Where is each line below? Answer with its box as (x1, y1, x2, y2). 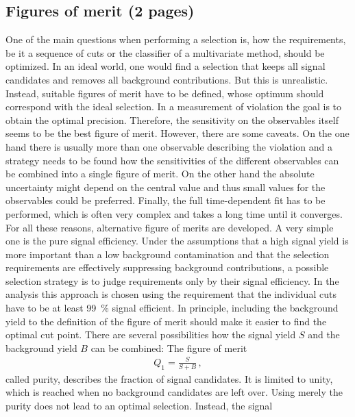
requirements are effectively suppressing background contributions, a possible (5, 260, 329, 275)
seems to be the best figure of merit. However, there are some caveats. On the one (5, 126, 350, 140)
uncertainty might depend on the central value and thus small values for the (5, 179, 326, 194)
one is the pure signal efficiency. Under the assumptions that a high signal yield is (5, 233, 349, 248)
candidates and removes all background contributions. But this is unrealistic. (5, 72, 328, 86)
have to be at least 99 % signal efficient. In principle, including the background (5, 301, 339, 315)
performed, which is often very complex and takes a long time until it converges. (5, 206, 343, 220)
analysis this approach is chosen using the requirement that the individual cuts (5, 287, 336, 301)
